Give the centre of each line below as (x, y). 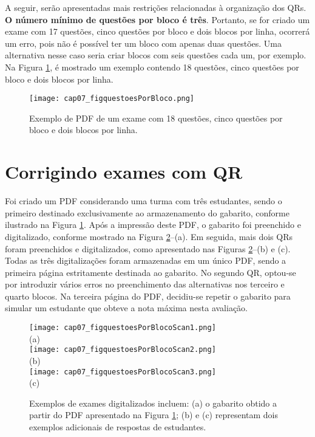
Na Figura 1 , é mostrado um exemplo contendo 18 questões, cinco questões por (152, 67)
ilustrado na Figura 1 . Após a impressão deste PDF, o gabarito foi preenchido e (153, 225)
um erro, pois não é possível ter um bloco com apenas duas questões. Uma (143, 43)
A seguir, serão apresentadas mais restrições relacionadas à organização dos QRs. (156, 7)
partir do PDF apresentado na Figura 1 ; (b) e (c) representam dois (154, 415)
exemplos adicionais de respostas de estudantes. (118, 427)
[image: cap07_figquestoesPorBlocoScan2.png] (123, 350)
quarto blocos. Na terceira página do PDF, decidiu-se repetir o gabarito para (148, 296)
